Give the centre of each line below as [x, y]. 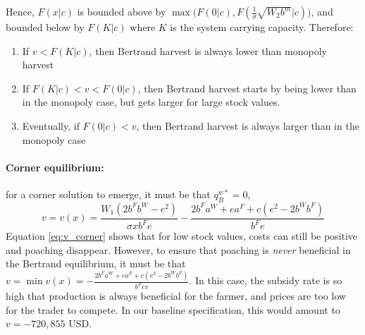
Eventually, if [51, 125]
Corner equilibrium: [55, 167]
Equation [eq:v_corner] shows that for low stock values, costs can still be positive [182, 236]
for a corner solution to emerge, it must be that [108, 194]
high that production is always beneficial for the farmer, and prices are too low [176, 296]
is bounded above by [122, 11]
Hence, [20, 11]
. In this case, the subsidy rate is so [266, 280]
